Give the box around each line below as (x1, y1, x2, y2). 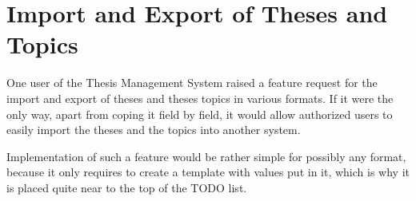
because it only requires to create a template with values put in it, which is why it (6, 164, 410, 180)
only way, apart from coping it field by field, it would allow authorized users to (6, 105, 393, 122)
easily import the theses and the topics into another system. (6, 121, 301, 138)
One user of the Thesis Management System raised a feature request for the (6, 74, 378, 91)
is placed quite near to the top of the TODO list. (6, 179, 247, 195)
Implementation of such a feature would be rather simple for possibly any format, (6, 148, 406, 164)
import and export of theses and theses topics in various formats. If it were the (6, 89, 394, 106)
